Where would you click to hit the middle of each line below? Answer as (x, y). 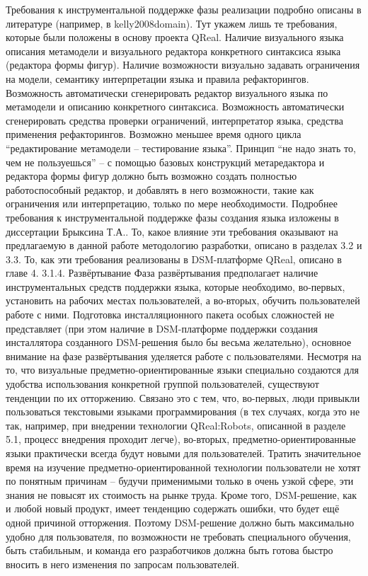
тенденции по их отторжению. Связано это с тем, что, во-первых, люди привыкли (183, 397)
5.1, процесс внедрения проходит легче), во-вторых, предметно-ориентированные (181, 439)
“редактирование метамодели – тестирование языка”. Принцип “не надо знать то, (181, 148)
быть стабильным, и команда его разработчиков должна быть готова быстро (169, 550)
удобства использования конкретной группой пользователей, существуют (162, 384)
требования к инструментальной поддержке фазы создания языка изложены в (172, 217)
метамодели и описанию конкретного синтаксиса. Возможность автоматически (175, 106)
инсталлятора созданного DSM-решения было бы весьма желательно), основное (179, 342)
